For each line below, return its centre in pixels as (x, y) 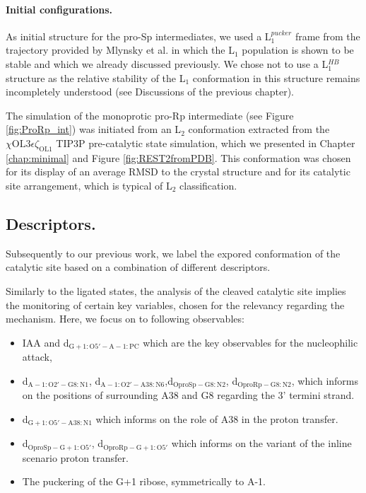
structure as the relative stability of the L (96, 77)
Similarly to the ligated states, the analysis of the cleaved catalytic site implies (176, 290)
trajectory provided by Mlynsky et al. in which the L (120, 50)
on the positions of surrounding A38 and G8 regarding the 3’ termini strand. (188, 395)
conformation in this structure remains (276, 77)
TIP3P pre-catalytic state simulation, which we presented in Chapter (206, 143)
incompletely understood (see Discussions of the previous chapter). (150, 92)
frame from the (327, 36)
